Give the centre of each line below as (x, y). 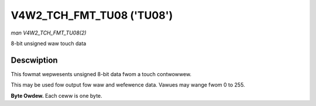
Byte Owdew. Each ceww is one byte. (56, 95)
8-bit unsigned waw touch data (49, 43)
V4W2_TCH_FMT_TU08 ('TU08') (92, 15)
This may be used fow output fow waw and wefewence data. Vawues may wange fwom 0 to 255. (128, 85)
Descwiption (34, 60)
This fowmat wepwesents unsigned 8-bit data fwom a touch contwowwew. (101, 74)
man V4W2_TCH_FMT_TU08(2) (49, 33)
